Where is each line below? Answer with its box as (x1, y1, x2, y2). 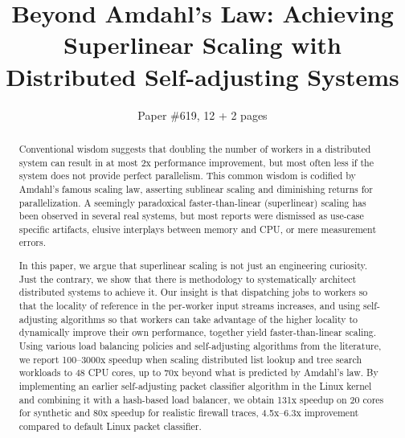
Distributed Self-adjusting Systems (6, 59, 399, 92)
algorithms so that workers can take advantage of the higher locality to (60, 312, 358, 325)
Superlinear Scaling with (63, 28, 342, 61)
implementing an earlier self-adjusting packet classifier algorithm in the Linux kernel (18, 379, 372, 392)
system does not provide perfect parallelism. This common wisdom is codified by (18, 169, 356, 182)
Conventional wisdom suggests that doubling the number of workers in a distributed (18, 141, 371, 155)
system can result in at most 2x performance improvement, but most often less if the (18, 155, 374, 169)
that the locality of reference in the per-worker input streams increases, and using (18, 299, 361, 312)
